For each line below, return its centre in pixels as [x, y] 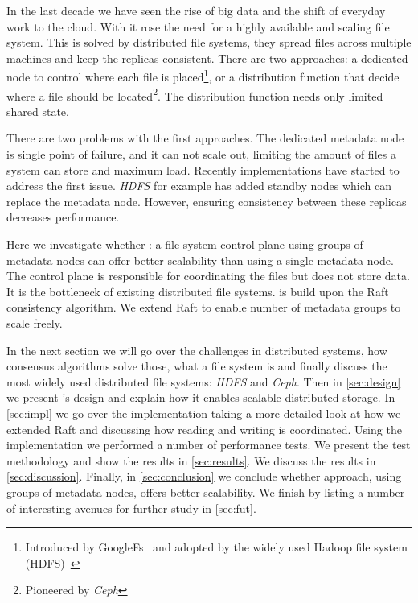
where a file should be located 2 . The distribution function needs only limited [195, 94]
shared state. [38, 111]
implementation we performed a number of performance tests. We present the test [209, 445]
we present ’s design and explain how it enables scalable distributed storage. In [201, 397]
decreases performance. [63, 217]
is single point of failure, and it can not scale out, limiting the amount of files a [201, 154]
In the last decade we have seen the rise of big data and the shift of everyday [196, 10]
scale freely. [35, 323]
